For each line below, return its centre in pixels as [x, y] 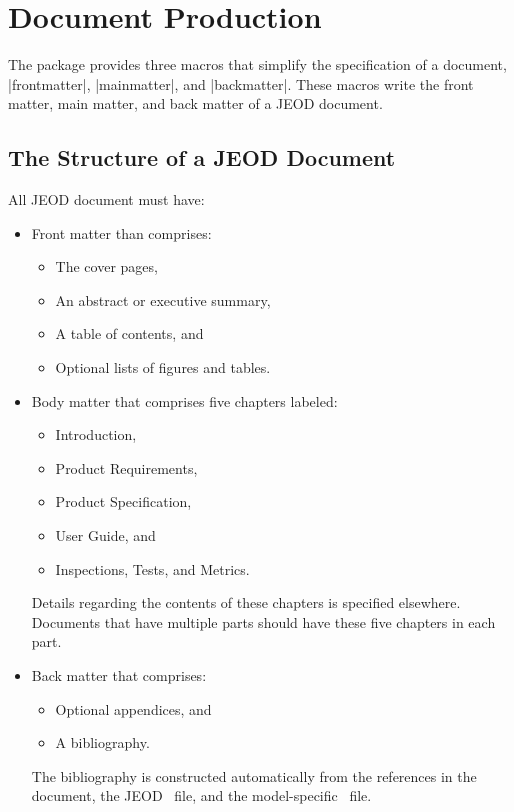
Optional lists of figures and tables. [163, 367]
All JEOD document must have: [106, 199]
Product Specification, [123, 501]
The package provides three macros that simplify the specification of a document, [257, 64]
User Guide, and [105, 535]
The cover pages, [106, 266]
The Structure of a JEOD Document [202, 157]
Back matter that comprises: [119, 675]
